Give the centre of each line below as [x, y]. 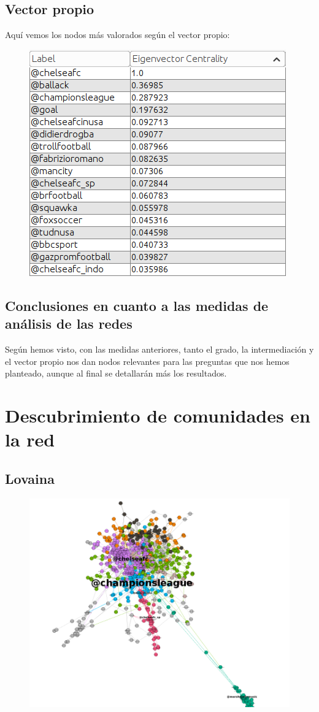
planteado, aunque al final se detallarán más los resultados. [116, 373]
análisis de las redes [69, 323]
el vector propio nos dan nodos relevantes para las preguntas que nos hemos [147, 361]
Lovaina [30, 478]
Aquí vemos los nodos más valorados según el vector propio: [117, 35]
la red [30, 439]
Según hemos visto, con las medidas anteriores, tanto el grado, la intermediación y [159, 349]
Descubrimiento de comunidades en [158, 415]
